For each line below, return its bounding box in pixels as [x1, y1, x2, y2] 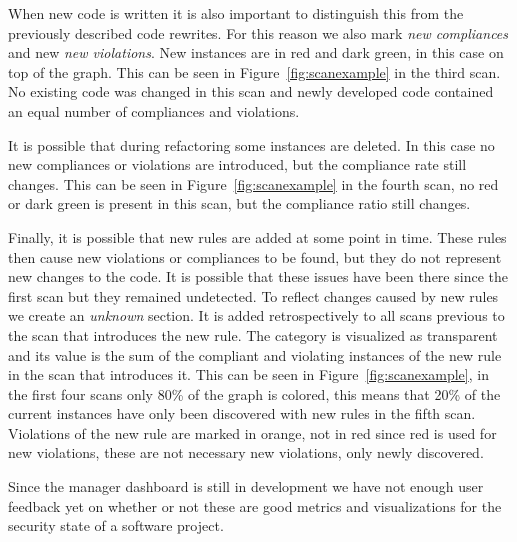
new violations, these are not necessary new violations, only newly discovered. [8, 442, 484, 463]
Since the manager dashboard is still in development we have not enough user [8, 476, 484, 497]
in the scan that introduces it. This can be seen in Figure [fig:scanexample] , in [8, 364, 489, 385]
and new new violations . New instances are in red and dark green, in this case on [8, 42, 504, 63]
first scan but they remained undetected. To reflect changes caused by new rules [8, 285, 499, 306]
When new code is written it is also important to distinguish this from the [8, 3, 464, 23]
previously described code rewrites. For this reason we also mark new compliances [8, 22, 509, 43]
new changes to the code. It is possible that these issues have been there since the [8, 266, 508, 287]
